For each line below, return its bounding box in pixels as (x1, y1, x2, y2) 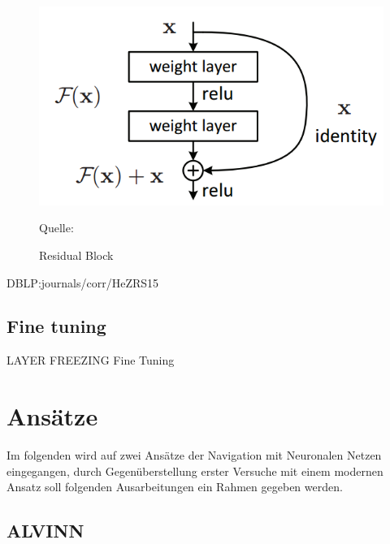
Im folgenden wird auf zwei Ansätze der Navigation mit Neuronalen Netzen (6, 447, 382, 464)
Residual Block (39, 246, 114, 263)
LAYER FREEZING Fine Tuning (6, 352, 175, 369)
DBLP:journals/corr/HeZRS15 (6, 274, 159, 291)
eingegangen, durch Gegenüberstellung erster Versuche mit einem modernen (6, 462, 383, 479)
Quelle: (39, 219, 74, 236)
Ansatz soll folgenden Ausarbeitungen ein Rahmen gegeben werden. (6, 478, 343, 495)
